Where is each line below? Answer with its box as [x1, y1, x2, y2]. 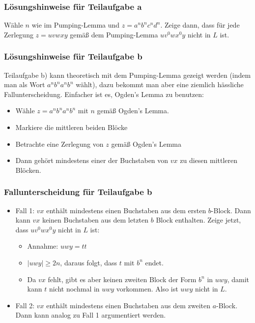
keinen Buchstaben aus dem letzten [42, 215, 149, 225]
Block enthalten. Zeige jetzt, [156, 215, 241, 225]
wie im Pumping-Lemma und [31, 20, 120, 30]
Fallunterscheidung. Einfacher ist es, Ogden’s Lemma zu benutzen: [4, 89, 204, 99]
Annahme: [27, 241, 58, 251]
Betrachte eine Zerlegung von [15, 138, 104, 149]
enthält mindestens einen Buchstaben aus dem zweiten [46, 300, 211, 310]
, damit [227, 274, 249, 284]
